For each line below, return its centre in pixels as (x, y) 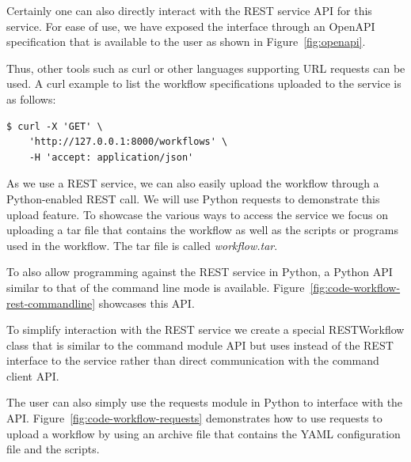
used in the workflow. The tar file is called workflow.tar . (142, 245)
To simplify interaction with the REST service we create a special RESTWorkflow (205, 329)
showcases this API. (147, 303)
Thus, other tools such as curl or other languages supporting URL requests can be (206, 68)
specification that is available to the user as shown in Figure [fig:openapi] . (186, 42)
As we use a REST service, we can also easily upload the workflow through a (193, 183)
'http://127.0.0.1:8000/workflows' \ (128, 142)
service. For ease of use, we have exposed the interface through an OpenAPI (191, 26)
